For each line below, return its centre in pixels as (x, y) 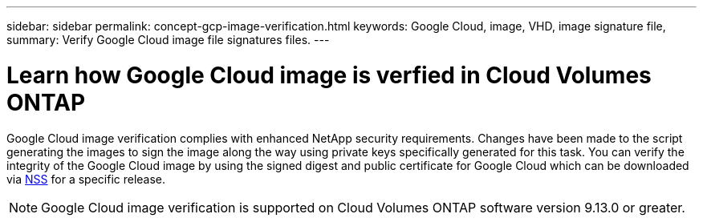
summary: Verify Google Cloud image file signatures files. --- (168, 40)
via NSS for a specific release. (86, 179)
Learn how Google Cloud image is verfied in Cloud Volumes (329, 75)
